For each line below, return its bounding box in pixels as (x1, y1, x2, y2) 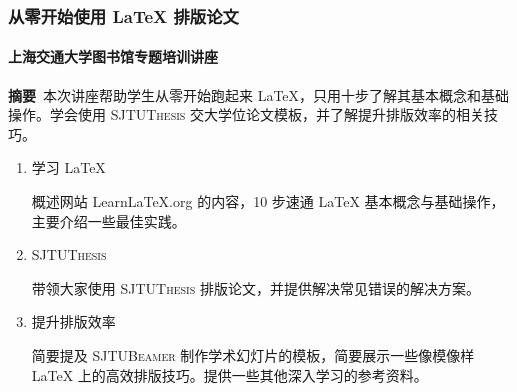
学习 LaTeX (31, 157, 106, 178)
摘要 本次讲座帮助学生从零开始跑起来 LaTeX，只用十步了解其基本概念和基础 (8, 84, 510, 105)
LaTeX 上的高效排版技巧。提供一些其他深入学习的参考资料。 (31, 364, 428, 385)
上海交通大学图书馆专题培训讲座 (8, 46, 218, 67)
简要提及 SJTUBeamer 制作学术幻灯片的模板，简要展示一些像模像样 (31, 344, 475, 365)
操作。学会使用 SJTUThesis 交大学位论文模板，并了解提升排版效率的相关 (8, 104, 485, 125)
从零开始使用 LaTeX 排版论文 (8, 3, 239, 28)
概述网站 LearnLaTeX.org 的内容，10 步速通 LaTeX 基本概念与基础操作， (31, 191, 505, 212)
